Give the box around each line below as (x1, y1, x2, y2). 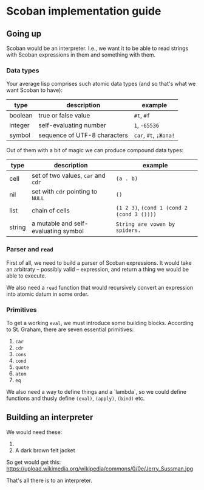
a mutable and (32, 219, 73, 228)
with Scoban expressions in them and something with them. (6, 51, 156, 58)
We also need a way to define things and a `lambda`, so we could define (6, 388, 187, 395)
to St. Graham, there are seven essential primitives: (6, 326, 134, 333)
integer (9, 121, 30, 130)
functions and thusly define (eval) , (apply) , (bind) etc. (6, 394, 145, 402)
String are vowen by (115, 221, 175, 228)
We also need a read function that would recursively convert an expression (6, 284, 193, 291)
